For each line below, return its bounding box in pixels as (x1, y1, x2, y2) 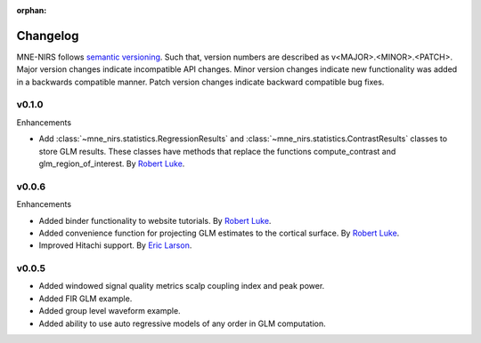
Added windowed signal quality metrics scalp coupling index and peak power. (38, 281, 325, 291)
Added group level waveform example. (38, 306, 182, 316)
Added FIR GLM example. (38, 293, 133, 304)
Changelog (16, 28, 79, 44)
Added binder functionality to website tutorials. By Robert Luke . (38, 215, 272, 226)
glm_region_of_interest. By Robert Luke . (38, 158, 185, 169)
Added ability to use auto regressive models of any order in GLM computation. (38, 318, 327, 329)
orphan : (16, 5, 47, 15)
